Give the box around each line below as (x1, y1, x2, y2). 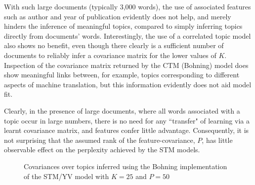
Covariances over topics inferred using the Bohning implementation (24, 161, 227, 171)
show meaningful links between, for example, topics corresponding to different (4, 69, 240, 80)
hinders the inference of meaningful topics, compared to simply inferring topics (4, 21, 243, 31)
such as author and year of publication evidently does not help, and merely (4, 11, 231, 21)
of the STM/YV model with (24, 171, 109, 181)
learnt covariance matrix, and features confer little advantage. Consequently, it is (4, 125, 249, 135)
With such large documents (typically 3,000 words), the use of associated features (4, 1, 251, 11)
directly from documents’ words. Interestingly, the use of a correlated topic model (4, 30, 251, 41)
